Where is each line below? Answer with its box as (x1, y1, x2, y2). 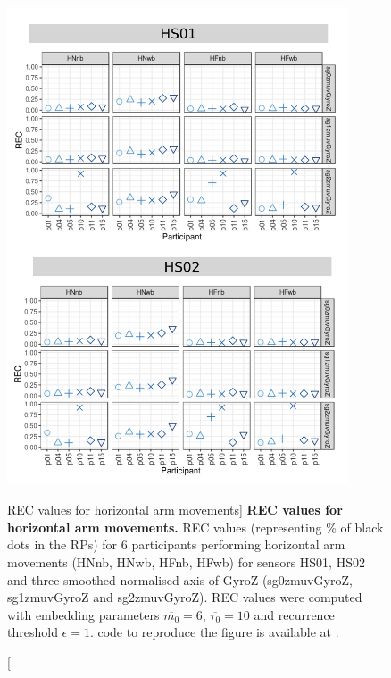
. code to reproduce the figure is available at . (89, 623, 339, 641)
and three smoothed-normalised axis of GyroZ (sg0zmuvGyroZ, (7, 570, 353, 589)
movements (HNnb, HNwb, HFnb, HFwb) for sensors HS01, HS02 (7, 552, 365, 571)
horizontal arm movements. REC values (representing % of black (7, 517, 384, 536)
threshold (7, 623, 58, 641)
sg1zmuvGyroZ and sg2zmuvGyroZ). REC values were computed (7, 588, 362, 607)
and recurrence (254, 605, 335, 624)
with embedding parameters (7, 605, 160, 624)
